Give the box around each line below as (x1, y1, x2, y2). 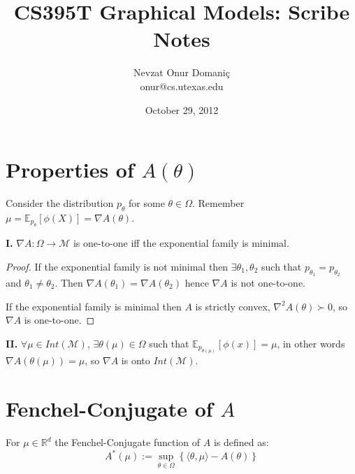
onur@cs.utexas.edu (140, 78, 224, 93)
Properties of (6, 155, 134, 184)
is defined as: (213, 435, 269, 450)
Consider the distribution (6, 196, 114, 210)
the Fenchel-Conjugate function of (55, 435, 201, 450)
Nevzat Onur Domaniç (133, 65, 230, 80)
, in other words (277, 336, 345, 350)
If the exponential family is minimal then (6, 299, 182, 313)
